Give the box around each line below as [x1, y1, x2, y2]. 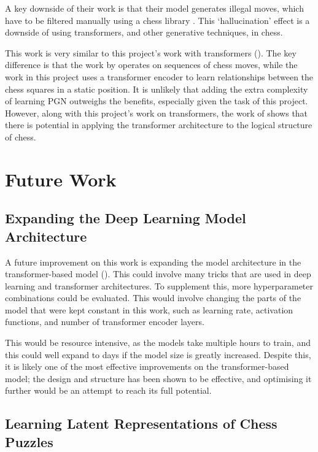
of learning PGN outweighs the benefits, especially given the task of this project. [5, 94, 308, 107]
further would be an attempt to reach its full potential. [5, 384, 212, 397]
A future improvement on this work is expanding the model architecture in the [5, 255, 301, 268]
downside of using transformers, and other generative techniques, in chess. [5, 26, 283, 39]
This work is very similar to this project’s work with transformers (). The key [5, 46, 297, 59]
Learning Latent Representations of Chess [5, 414, 277, 433]
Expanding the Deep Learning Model [5, 209, 246, 228]
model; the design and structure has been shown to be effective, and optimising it [5, 372, 312, 385]
